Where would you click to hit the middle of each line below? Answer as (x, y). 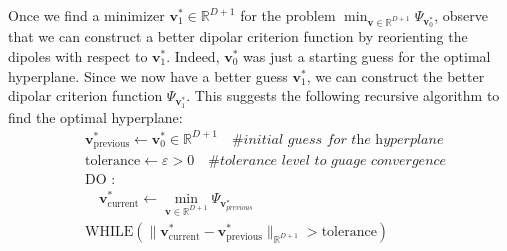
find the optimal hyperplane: (95, 116)
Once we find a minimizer (86, 15)
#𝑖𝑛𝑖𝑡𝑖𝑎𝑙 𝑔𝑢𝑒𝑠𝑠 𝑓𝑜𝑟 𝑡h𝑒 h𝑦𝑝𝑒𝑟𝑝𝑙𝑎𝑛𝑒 (337, 139)
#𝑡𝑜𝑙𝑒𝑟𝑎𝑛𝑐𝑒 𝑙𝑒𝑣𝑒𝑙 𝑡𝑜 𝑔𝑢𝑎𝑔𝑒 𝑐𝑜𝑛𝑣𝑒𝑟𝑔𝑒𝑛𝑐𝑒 (327, 161)
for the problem (288, 15)
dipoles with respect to (78, 56)
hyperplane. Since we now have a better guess (148, 75)
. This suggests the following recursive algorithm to (343, 95)
